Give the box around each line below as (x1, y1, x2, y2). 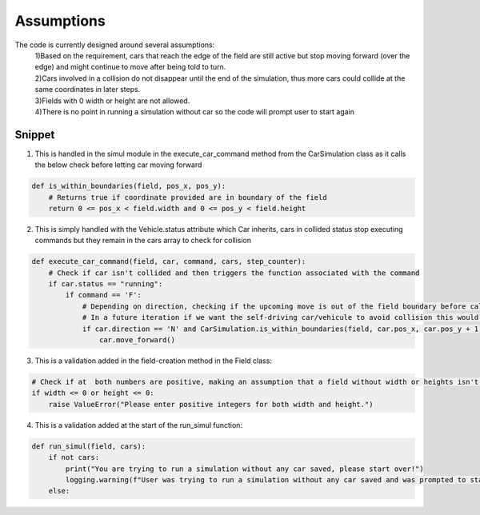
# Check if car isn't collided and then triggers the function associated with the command (48, 268, 420, 277)
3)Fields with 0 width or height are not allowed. (34, 96, 190, 106)
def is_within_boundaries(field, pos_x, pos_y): (31, 182, 226, 191)
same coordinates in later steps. (34, 85, 141, 94)
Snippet (14, 128, 55, 142)
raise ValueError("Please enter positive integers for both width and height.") (48, 400, 374, 409)
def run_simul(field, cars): (31, 441, 146, 451)
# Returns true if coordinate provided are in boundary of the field (48, 193, 327, 202)
